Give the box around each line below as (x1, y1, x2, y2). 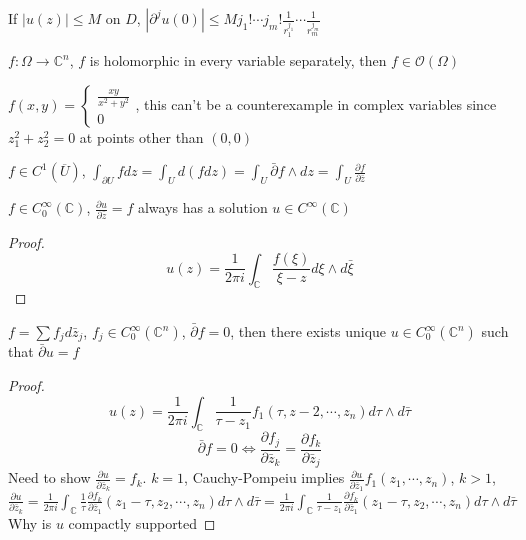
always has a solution (137, 197, 268, 218)
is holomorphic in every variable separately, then (89, 50, 387, 71)
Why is (8, 512, 52, 533)
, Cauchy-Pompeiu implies (184, 467, 345, 488)
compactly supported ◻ (68, 512, 216, 533)
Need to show (8, 467, 91, 488)
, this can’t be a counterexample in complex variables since (135, 93, 497, 114)
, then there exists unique (230, 321, 387, 342)
